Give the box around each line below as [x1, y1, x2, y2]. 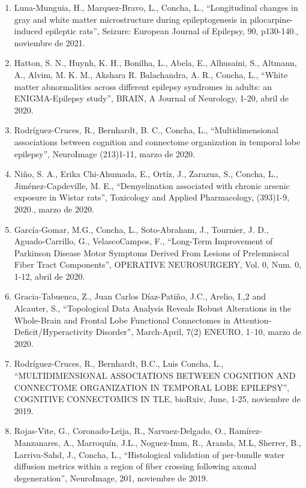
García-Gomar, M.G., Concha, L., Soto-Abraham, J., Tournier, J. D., [14, 223, 269, 235]
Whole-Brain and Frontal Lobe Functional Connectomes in [14, 313, 231, 326]
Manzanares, [14, 436, 61, 448]
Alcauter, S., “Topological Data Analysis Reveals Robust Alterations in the [14, 302, 292, 315]
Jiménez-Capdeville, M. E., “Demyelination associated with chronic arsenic [14, 179, 290, 191]
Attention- [233, 313, 272, 326]
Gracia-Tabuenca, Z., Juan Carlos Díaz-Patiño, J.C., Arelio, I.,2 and [14, 290, 266, 303]
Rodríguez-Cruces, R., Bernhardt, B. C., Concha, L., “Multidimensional [14, 124, 278, 136]
